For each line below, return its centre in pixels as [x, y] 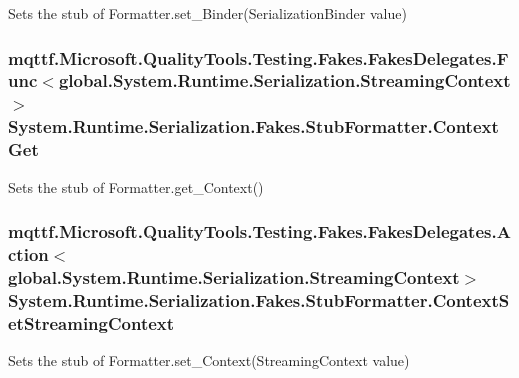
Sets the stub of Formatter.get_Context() [136, 186]
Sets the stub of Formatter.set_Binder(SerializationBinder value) [207, 13]
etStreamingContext [91, 322]
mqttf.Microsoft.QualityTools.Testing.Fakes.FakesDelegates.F [258, 57]
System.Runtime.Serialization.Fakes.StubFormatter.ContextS [259, 299]
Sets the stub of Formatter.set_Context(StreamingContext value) [209, 360]
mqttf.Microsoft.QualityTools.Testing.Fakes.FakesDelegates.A [259, 231]
